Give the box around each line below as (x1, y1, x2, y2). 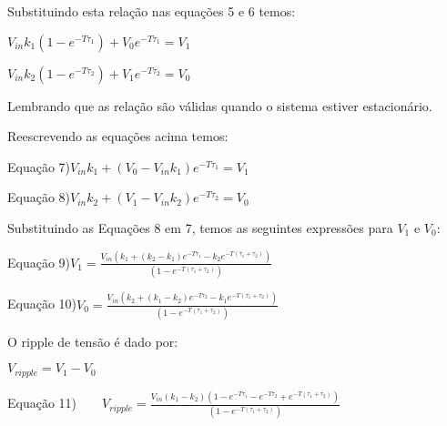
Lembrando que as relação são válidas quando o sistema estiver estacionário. (7, 96, 432, 115)
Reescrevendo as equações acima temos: (7, 127, 229, 146)
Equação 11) (7, 393, 77, 412)
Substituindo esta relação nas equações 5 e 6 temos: (7, 2, 296, 20)
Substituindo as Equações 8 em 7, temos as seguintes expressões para (7, 218, 393, 237)
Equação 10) (7, 294, 77, 313)
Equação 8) (7, 188, 71, 207)
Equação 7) (7, 157, 71, 176)
